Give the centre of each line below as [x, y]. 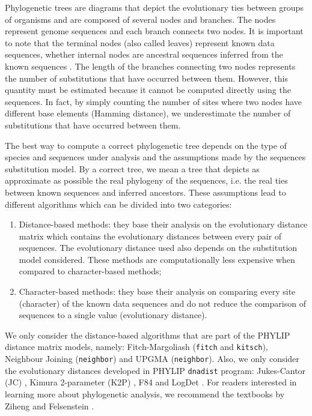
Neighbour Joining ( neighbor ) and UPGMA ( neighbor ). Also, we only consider [152, 359]
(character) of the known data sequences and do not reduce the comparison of [162, 303]
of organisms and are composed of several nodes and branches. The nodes [140, 19]
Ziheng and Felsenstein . [50, 405]
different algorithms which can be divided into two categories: [118, 204]
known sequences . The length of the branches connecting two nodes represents [150, 66]
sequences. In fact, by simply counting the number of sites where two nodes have [153, 101]
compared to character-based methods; [90, 271]
